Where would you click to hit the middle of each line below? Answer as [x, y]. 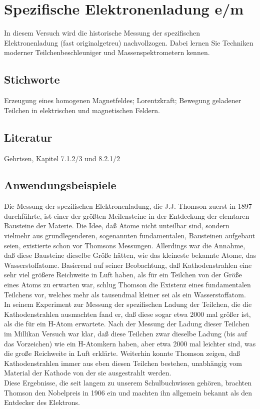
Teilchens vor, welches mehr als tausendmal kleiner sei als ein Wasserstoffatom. [125, 294]
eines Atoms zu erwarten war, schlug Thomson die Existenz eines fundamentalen [127, 285]
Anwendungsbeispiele [60, 185]
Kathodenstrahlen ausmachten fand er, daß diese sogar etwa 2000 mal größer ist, [127, 314]
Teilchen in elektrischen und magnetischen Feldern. [82, 110]
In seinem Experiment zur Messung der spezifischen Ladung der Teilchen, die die [128, 304]
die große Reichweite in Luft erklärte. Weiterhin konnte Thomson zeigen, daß [122, 353]
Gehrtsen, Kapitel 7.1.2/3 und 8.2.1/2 [62, 158]
